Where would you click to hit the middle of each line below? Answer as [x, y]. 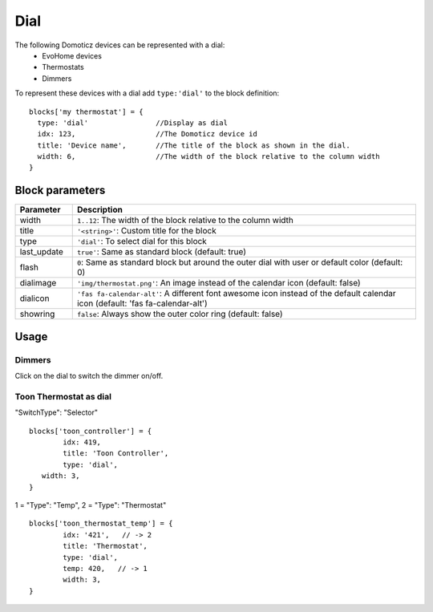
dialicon [34, 298]
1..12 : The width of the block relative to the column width [185, 221]
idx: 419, [82, 442]
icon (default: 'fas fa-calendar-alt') [142, 303]
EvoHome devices [72, 55]
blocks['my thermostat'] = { [86, 111]
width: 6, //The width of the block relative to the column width [208, 157]
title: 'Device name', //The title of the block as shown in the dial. [194, 145]
